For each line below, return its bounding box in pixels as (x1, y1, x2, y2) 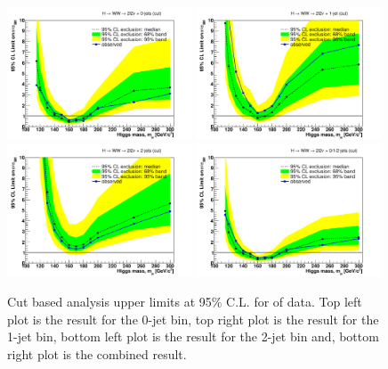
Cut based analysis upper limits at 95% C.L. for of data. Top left (7, 292, 362, 310)
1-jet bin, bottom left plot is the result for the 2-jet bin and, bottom (7, 327, 379, 346)
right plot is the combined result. (7, 344, 187, 363)
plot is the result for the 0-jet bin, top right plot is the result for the (7, 309, 379, 328)
